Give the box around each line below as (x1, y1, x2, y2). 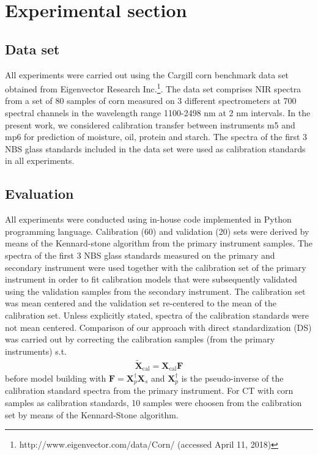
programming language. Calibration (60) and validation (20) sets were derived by (5, 224, 309, 237)
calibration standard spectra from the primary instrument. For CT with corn (5, 384, 294, 397)
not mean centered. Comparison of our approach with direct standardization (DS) (5, 320, 312, 333)
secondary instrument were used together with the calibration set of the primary (5, 261, 306, 273)
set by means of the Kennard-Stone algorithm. (5, 408, 179, 421)
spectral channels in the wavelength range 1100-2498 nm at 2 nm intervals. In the (5, 106, 311, 119)
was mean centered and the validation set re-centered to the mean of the (5, 297, 276, 309)
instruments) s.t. (5, 344, 67, 357)
